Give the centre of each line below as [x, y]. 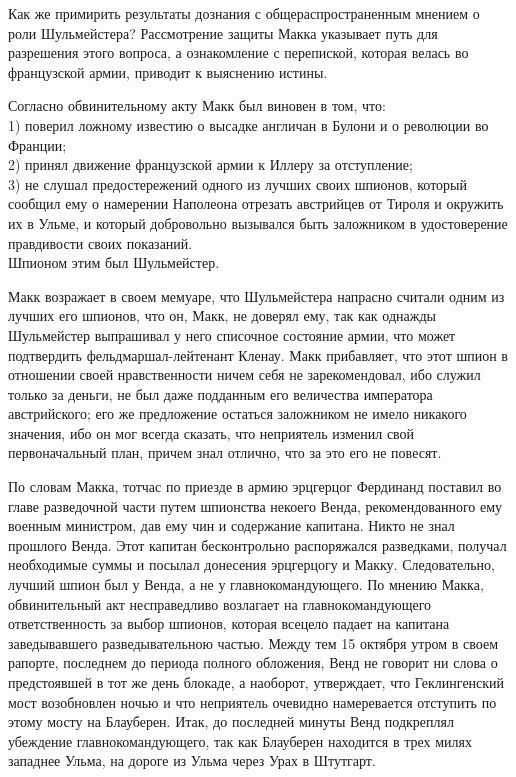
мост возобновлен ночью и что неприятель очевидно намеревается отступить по [252, 701]
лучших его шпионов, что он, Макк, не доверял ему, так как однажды [222, 315]
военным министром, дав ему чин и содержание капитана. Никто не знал [231, 525]
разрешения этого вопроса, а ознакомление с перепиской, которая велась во [238, 52]
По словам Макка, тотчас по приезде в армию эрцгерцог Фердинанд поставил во [255, 486]
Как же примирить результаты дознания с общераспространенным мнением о [244, 13]
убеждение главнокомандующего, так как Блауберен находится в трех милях [240, 740]
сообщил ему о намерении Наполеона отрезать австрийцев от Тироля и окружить [256, 203]
